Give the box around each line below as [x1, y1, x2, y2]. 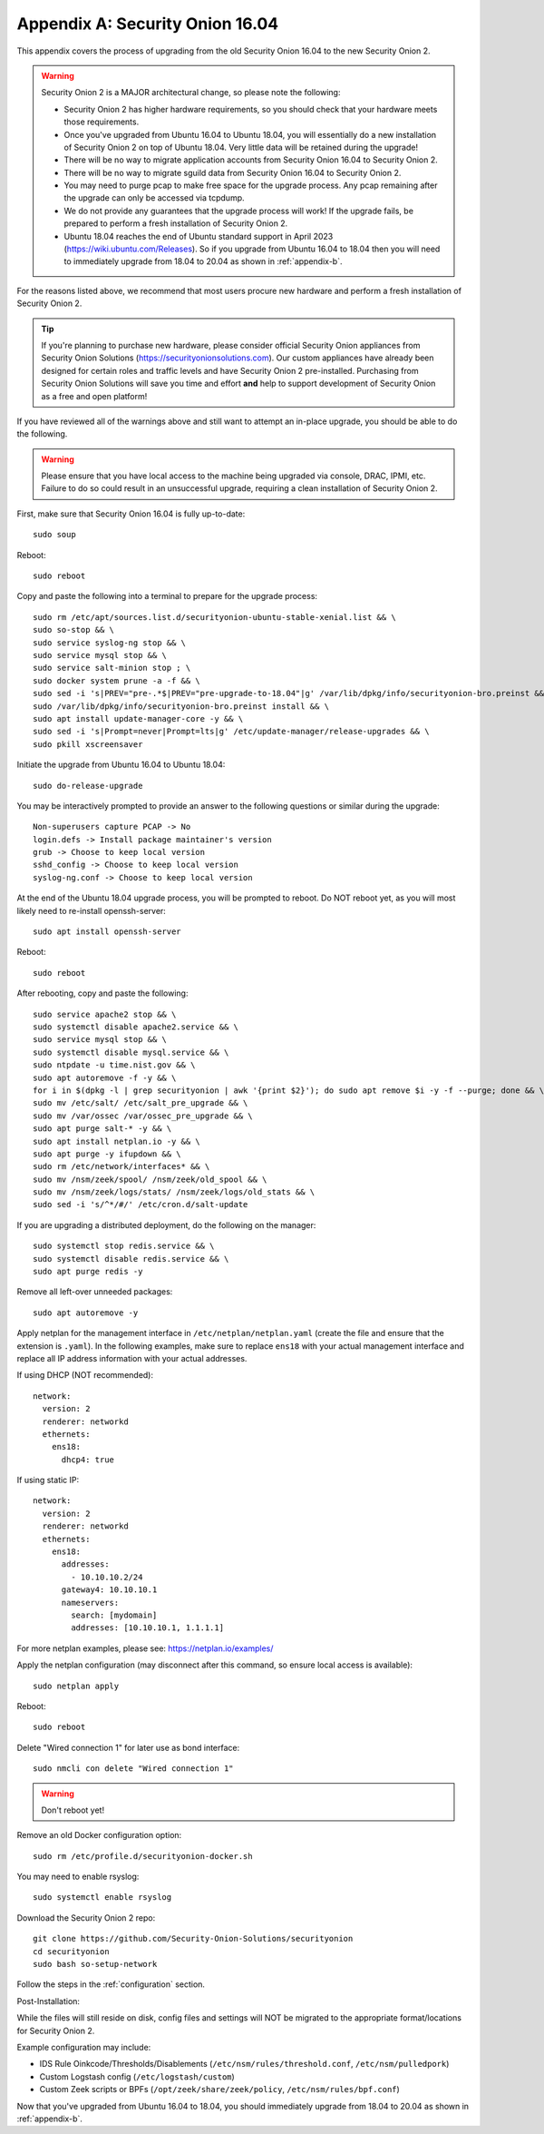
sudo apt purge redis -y [33, 1266, 143, 1277]
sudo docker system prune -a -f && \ [33, 675, 201, 685]
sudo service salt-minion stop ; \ [33, 663, 191, 674]
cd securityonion [33, 1946, 110, 1956]
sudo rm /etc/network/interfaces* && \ [33, 1162, 210, 1172]
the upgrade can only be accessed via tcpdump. [63, 192, 245, 203]
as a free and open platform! [41, 390, 148, 401]
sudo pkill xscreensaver [33, 739, 143, 749]
